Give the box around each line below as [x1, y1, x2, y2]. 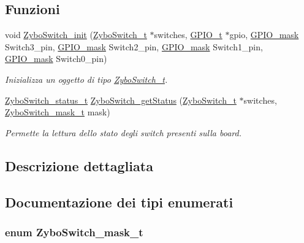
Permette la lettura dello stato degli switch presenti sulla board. [5, 126, 241, 139]
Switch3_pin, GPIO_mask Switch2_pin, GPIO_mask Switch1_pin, [5, 40, 263, 53]
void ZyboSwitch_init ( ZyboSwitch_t [5, 28, 147, 41]
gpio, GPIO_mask [229, 28, 299, 41]
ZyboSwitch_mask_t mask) [5, 106, 110, 118]
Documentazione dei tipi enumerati [5, 192, 234, 211]
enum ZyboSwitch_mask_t [5, 224, 143, 239]
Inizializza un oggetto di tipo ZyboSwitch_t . [5, 72, 168, 85]
